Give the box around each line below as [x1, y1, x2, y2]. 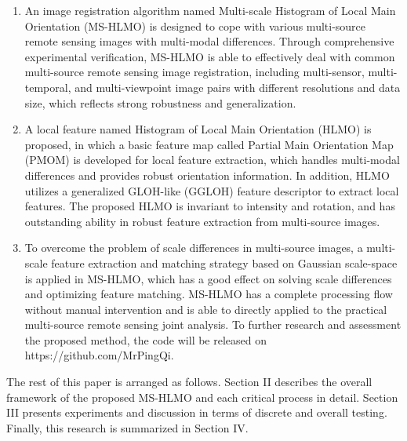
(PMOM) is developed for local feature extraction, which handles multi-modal [24, 151, 400, 168]
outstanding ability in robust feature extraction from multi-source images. [24, 213, 380, 229]
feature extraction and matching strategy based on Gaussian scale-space [51, 254, 398, 271]
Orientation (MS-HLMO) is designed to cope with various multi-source [24, 17, 366, 34]
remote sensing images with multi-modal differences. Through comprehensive [24, 33, 394, 49]
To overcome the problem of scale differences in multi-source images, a [24, 239, 363, 256]
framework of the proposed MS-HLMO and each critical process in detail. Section [6, 388, 398, 405]
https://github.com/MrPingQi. [24, 347, 174, 363]
